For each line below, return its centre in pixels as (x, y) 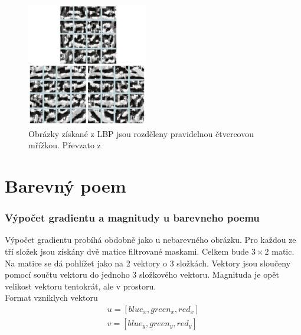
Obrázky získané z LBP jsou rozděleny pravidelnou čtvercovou (141, 133)
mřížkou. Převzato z (65, 145)
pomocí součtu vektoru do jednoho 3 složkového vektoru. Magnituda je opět (142, 274)
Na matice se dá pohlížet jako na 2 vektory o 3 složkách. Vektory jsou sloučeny (148, 263)
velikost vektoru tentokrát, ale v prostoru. (81, 286)
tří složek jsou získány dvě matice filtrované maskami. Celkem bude (127, 251)
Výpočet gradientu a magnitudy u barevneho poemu (132, 218)
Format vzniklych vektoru (51, 297)
